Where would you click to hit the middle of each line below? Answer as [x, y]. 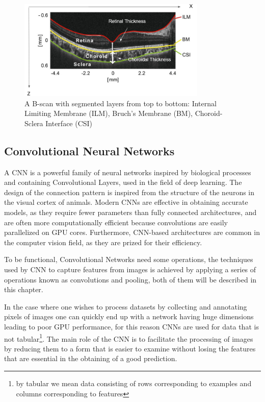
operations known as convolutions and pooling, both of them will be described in [130, 279]
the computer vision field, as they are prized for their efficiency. [103, 242]
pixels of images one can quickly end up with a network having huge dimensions [129, 316]
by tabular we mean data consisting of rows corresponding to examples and [134, 383]
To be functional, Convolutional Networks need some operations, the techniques [129, 259]
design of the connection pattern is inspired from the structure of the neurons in [129, 192]
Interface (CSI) [69, 123]
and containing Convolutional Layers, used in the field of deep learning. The [123, 182]
